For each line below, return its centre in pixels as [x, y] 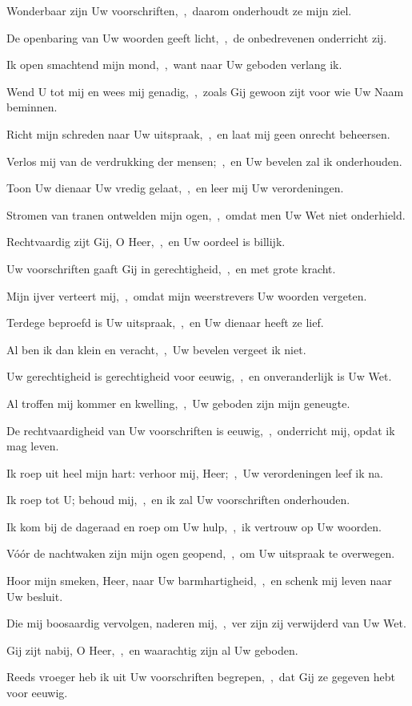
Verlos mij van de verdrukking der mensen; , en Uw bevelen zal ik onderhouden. [204, 161]
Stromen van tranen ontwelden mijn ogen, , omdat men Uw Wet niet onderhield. [206, 214]
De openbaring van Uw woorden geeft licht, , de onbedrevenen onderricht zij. [197, 37]
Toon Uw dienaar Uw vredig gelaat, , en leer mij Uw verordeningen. [175, 188]
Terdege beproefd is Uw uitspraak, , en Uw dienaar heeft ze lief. [165, 323]
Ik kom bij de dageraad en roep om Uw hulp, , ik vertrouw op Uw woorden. [194, 526]
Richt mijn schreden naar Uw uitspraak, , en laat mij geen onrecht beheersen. [198, 133]
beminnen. [32, 107]
